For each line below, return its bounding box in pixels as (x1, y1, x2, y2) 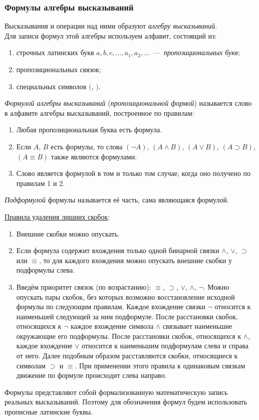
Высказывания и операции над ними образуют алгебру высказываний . (5, 21, 217, 31)
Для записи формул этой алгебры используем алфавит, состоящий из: (5, 30, 217, 41)
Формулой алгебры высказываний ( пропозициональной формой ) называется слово (5, 98, 252, 108)
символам (16, 360, 46, 370)
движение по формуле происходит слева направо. (16, 370, 167, 380)
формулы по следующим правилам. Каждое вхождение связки (16, 301, 205, 312)
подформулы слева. (16, 265, 75, 275)
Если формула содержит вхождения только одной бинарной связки (16, 245, 219, 256)
